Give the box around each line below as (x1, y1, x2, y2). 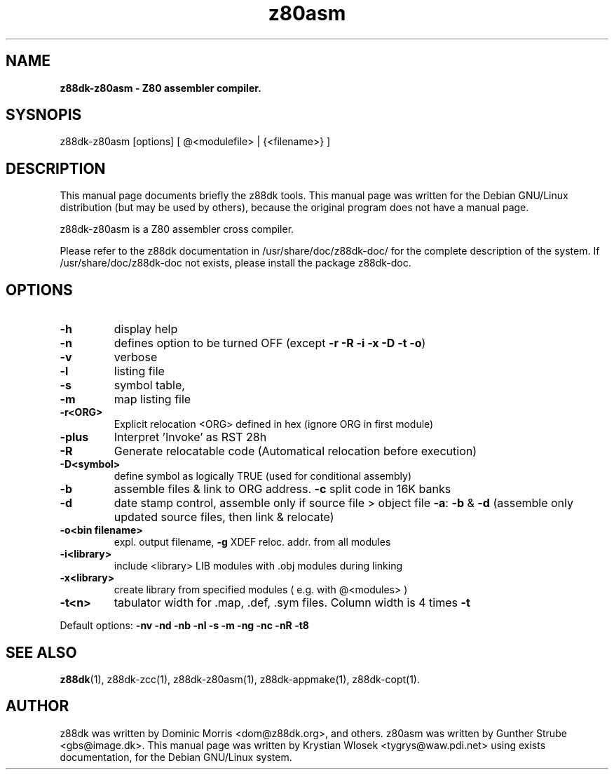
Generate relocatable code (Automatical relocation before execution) (114, 444, 477, 459)
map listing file (114, 392, 191, 407)
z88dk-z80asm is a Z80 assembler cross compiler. (60, 223, 294, 236)
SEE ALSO (6, 643, 77, 661)
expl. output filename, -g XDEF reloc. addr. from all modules (114, 536, 391, 548)
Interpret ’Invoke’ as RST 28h (114, 430, 267, 445)
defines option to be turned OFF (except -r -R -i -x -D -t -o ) (114, 336, 426, 351)
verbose (114, 350, 158, 365)
